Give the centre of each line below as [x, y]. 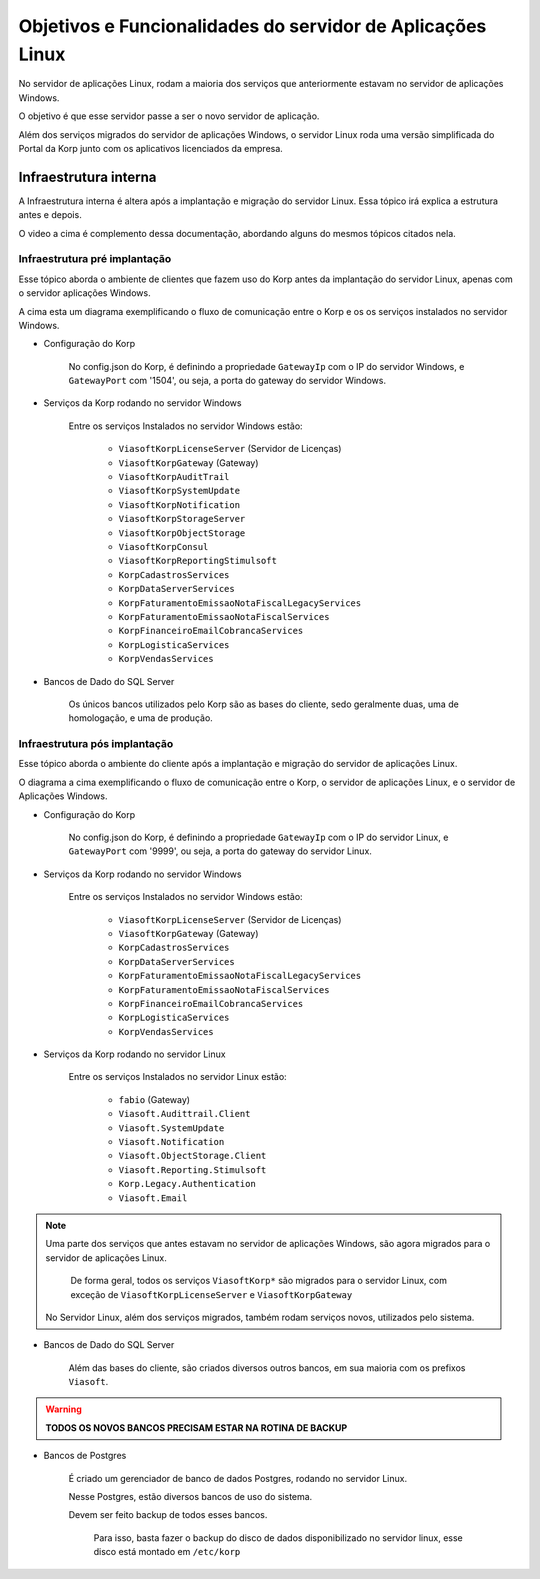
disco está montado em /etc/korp [167, 1552]
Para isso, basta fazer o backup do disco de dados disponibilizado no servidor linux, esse [278, 1537]
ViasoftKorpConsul [163, 546]
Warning [63, 1409]
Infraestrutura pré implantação [95, 259]
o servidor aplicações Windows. [84, 293]
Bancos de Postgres [85, 1456]
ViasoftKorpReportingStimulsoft [197, 561]
